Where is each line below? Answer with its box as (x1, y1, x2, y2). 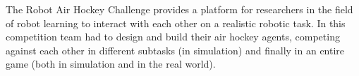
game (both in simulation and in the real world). (6, 56, 216, 71)
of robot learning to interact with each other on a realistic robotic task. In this (6, 15, 346, 30)
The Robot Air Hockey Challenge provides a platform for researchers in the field (6, 2, 353, 16)
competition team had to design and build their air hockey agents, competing (6, 29, 340, 44)
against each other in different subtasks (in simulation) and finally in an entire (6, 43, 345, 57)
